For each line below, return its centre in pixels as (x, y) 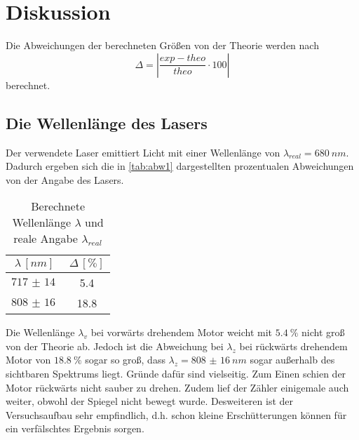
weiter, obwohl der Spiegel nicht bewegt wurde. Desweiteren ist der (150, 401)
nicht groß (323, 332)
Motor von (28, 360)
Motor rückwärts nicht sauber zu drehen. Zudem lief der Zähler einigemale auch (177, 387)
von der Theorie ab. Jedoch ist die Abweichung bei (115, 346)
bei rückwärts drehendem (293, 346)
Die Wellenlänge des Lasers (107, 122)
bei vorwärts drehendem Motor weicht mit (182, 332)
